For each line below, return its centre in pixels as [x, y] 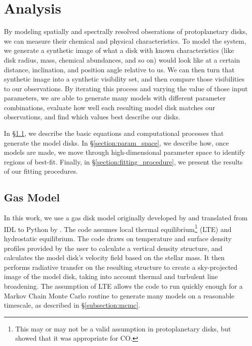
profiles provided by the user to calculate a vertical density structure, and [113, 248]
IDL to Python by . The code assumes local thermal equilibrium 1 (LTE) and [118, 228]
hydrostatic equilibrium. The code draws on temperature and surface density [118, 239]
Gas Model [32, 197]
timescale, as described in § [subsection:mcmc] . [72, 305]
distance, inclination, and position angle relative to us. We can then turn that [119, 69]
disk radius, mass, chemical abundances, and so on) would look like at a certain [122, 59]
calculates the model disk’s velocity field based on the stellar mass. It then [114, 257]
